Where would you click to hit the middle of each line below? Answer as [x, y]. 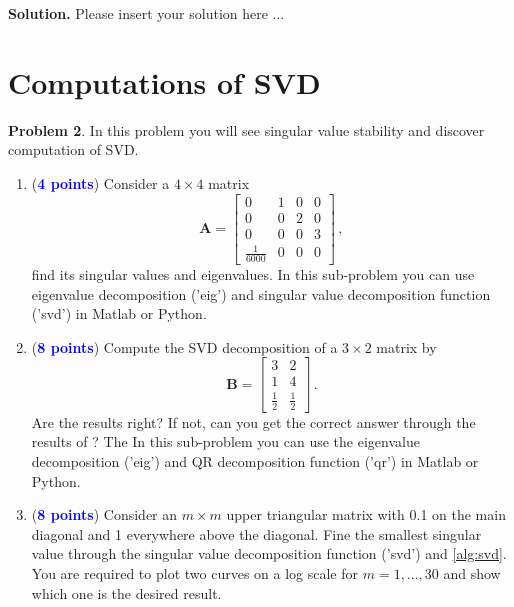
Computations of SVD [164, 81]
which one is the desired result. [126, 592]
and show [472, 572]
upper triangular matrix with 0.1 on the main [366, 514]
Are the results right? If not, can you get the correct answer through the [253, 421]
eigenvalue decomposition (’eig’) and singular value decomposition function [261, 293]
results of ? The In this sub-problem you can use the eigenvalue [225, 441]
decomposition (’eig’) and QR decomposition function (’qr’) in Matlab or [255, 460]
